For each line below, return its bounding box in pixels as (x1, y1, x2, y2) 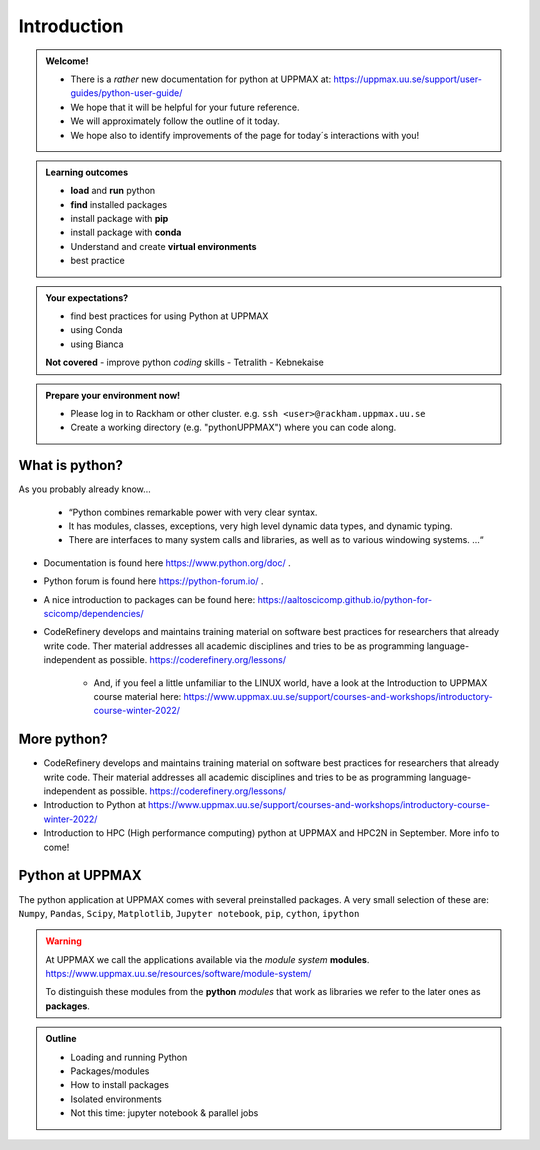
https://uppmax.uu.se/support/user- (333, 73, 482, 85)
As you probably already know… (18, 483, 152, 495)
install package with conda (70, 226, 182, 239)
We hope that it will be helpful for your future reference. (70, 101, 300, 113)
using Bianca (70, 338, 124, 350)
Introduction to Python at (43, 799, 147, 811)
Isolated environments (70, 1093, 162, 1105)
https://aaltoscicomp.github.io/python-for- (257, 593, 433, 605)
